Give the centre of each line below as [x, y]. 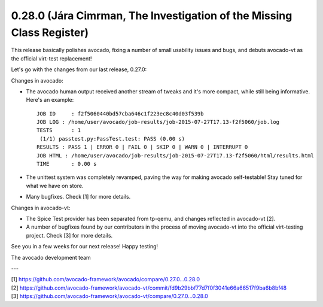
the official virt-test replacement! [51, 58]
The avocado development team [51, 257]
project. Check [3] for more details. [69, 235]
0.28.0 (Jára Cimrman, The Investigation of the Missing [152, 16]
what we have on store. [55, 186]
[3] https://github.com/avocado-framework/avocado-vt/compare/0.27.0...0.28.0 [110, 296]
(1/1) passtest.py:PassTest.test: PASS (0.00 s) [112, 139]
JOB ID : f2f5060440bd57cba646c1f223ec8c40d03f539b [120, 113]
